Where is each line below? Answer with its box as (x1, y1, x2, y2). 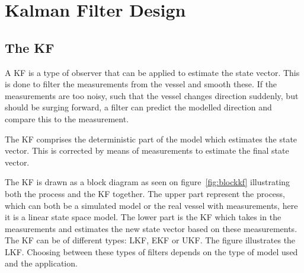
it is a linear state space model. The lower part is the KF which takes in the (5, 211, 281, 223)
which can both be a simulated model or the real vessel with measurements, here (5, 199, 298, 211)
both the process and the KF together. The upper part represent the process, (5, 187, 285, 199)
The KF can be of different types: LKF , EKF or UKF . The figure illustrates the (5, 234, 296, 246)
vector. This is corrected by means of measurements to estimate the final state (5, 144, 289, 157)
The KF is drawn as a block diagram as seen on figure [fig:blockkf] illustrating (5, 176, 290, 188)
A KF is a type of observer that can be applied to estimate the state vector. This (5, 66, 300, 78)
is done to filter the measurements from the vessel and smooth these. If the (5, 78, 277, 90)
